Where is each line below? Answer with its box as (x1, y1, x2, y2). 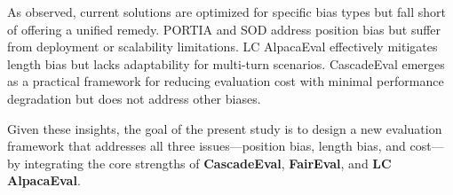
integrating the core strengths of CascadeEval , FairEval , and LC (24, 153, 392, 172)
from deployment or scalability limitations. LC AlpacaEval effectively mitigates (7, 37, 438, 56)
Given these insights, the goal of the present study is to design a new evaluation (7, 119, 442, 137)
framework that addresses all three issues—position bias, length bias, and (7, 136, 406, 155)
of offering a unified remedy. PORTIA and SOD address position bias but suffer (7, 19, 441, 38)
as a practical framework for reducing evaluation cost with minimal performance (7, 72, 444, 90)
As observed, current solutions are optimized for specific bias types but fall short (7, 3, 446, 20)
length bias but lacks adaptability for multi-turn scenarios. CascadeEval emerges (7, 54, 445, 73)
